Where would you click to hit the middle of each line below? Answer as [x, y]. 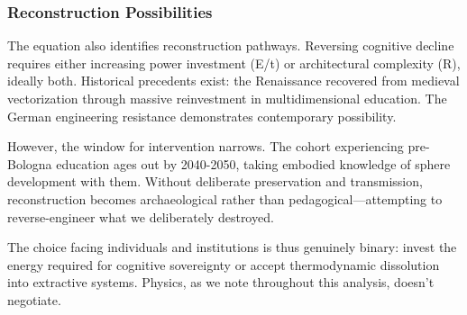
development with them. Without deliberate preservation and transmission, [215, 181]
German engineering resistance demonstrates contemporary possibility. [202, 116]
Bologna [30, 163]
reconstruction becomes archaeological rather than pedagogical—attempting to [225, 198]
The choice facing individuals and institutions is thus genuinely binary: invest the [232, 247]
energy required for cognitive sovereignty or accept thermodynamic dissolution [224, 264]
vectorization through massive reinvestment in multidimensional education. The [227, 98]
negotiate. [34, 299]
